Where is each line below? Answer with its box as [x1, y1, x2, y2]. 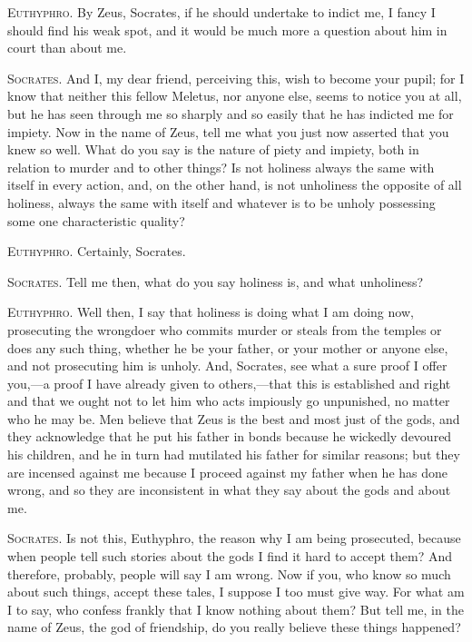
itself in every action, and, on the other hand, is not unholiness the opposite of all [7, 175, 462, 194]
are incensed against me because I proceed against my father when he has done [7, 462, 448, 481]
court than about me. [7, 38, 127, 57]
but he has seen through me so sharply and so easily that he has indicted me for [7, 104, 454, 123]
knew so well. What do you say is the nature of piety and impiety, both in [7, 140, 419, 159]
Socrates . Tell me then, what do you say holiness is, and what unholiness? [7, 272, 424, 291]
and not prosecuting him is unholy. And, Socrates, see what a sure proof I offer [7, 356, 447, 375]
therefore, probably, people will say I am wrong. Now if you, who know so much [7, 564, 451, 583]
